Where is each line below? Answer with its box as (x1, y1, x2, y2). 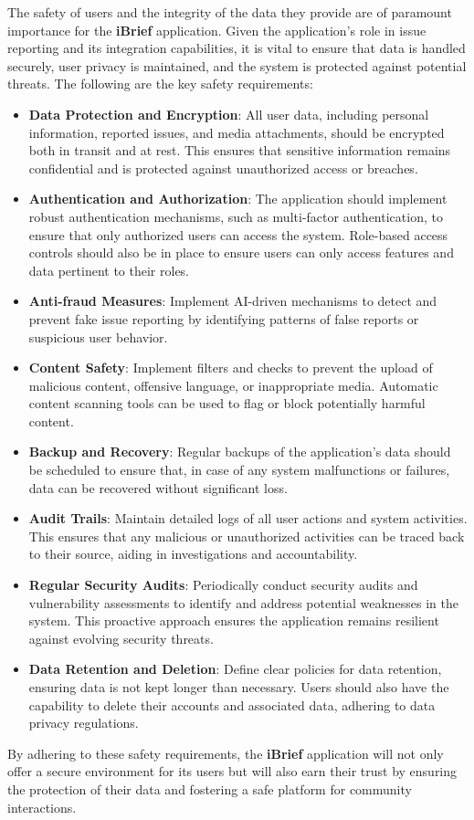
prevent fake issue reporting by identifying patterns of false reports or (28, 309, 419, 328)
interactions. (7, 797, 77, 816)
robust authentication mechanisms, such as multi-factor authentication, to (28, 206, 443, 226)
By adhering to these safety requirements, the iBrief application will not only (7, 743, 444, 762)
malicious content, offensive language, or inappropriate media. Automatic (28, 375, 438, 394)
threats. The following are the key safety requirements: (7, 74, 313, 93)
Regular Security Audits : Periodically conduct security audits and (28, 575, 418, 594)
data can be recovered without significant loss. (28, 478, 288, 497)
